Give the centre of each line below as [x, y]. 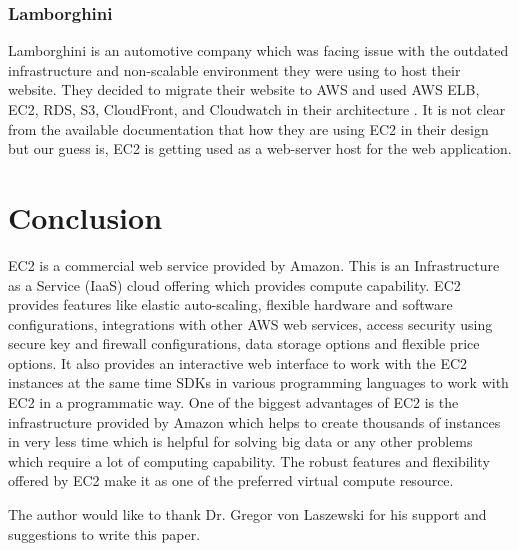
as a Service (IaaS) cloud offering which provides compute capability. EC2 [234, 284]
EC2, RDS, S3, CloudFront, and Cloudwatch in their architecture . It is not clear [257, 109]
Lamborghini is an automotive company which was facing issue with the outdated [258, 50]
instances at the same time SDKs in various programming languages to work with [258, 382]
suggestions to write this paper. [104, 533]
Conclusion [85, 216]
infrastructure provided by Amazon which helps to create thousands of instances [254, 421]
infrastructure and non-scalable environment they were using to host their [234, 69]
